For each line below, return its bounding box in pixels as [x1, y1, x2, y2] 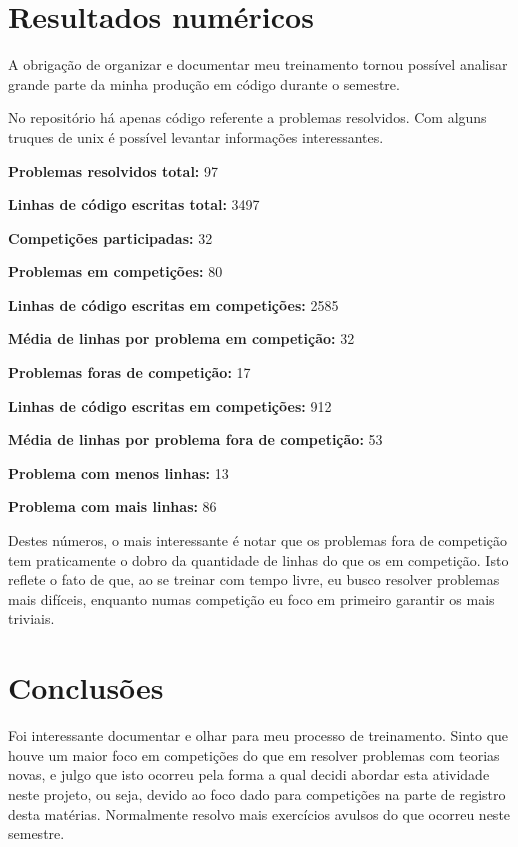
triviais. [8, 608, 55, 629]
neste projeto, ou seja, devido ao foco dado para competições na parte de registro [8, 783, 506, 804]
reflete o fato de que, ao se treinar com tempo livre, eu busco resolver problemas [8, 569, 500, 590]
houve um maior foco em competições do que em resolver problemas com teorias [8, 744, 500, 765]
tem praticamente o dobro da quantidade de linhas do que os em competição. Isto [8, 549, 509, 570]
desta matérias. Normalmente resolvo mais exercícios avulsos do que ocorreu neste [8, 803, 511, 824]
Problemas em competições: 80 [8, 261, 223, 282]
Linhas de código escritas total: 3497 [8, 194, 260, 215]
